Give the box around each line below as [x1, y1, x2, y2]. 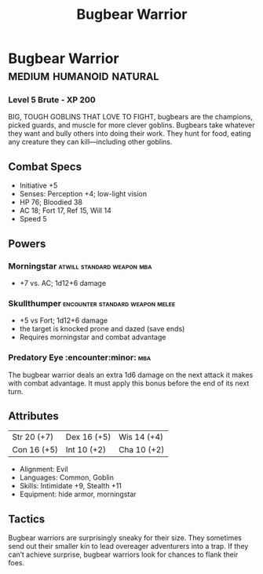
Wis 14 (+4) [119, 432, 163, 443]
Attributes [8, 409, 59, 422]
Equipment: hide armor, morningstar [19, 489, 137, 499]
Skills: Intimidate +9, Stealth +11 [19, 481, 122, 491]
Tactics [8, 512, 46, 525]
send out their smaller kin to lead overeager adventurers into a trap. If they [8, 542, 249, 551]
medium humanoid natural [8, 67, 159, 84]
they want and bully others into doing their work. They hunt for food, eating [8, 129, 251, 138]
